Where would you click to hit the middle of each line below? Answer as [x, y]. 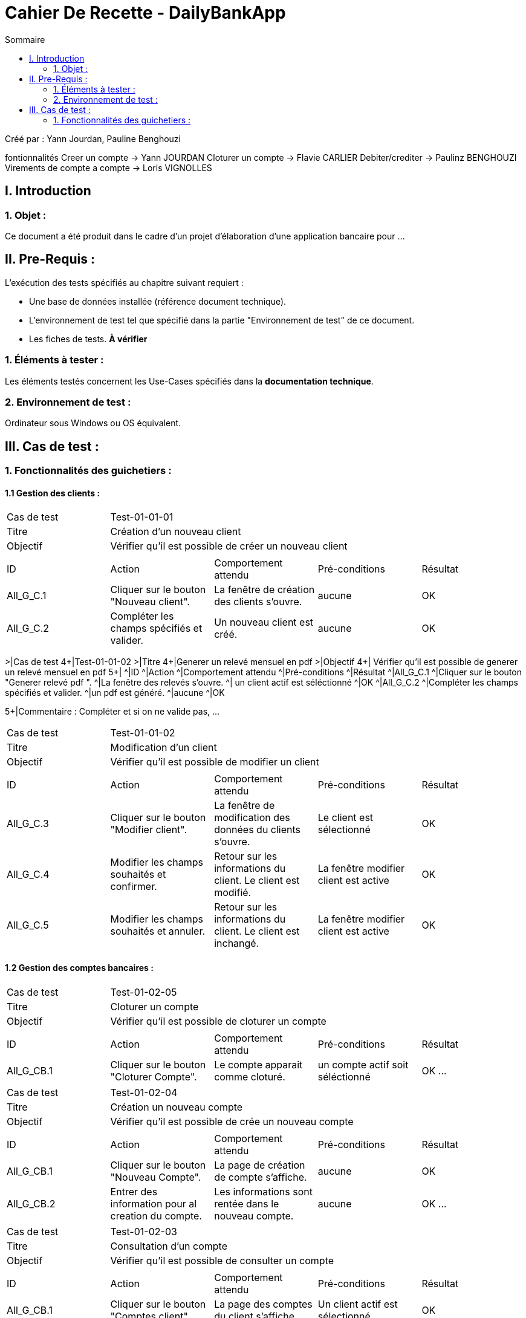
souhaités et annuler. [158, 931]
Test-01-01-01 [142, 517]
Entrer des [134, 1191]
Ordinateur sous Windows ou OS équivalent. [93, 423]
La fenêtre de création [265, 590]
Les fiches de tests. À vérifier [88, 339]
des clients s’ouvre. [258, 602]
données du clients [258, 830]
